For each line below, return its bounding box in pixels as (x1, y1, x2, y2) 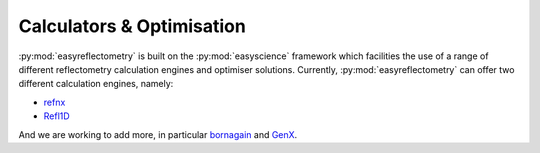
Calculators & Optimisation (18, 15, 247, 37)
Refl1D (43, 110, 70, 122)
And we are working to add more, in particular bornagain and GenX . (18, 128, 298, 140)
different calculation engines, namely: (18, 78, 174, 90)
